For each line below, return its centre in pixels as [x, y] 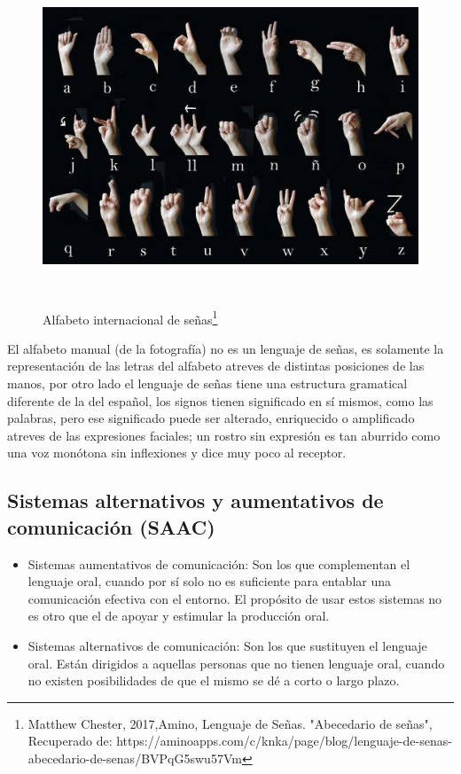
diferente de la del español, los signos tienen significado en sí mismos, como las [220, 400]
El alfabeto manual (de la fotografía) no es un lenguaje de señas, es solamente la [226, 348]
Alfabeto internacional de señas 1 [130, 317]
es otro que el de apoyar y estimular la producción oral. [179, 616]
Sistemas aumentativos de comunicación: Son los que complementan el [219, 563]
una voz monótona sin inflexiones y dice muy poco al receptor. [177, 453]
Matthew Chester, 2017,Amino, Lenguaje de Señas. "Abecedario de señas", [230, 723]
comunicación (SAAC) [111, 526]
